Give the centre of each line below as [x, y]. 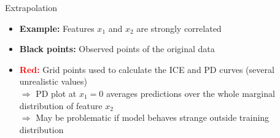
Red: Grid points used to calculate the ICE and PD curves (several [147, 69]
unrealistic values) [53, 81]
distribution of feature [61, 105]
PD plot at [56, 93]
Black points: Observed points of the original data [117, 49]
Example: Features [57, 28]
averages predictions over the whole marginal [191, 93]
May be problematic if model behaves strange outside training [153, 117]
